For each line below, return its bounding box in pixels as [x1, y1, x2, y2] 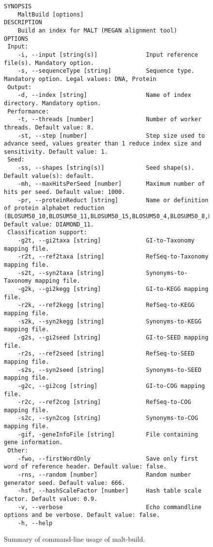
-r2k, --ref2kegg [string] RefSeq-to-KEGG [17, 302, 195, 309]
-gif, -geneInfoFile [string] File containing [17, 431, 198, 438]
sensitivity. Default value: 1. [4, 148, 108, 155]
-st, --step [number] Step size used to [17, 132, 205, 139]
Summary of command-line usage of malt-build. [4, 533, 145, 544]
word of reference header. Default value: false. [4, 463, 167, 470]
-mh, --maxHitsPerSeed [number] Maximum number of [17, 180, 205, 188]
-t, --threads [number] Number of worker [17, 116, 202, 123]
